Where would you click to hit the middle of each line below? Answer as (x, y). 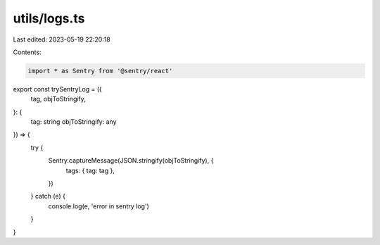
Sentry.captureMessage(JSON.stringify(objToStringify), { (131, 161)
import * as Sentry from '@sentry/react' (100, 71)
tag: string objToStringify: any (74, 122)
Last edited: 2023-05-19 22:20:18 (62, 39)
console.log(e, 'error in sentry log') (99, 206)
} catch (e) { (48, 196)
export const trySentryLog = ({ (57, 89)
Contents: (27, 52)
